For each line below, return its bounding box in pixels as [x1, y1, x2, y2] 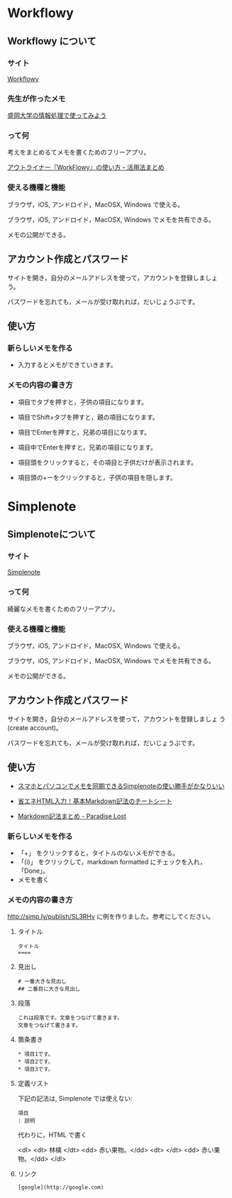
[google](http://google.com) [17, 1184, 104, 1191]
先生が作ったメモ [7, 94, 66, 104]
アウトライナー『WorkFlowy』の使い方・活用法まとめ [7, 163, 165, 172]
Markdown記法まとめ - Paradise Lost [17, 812, 126, 820]
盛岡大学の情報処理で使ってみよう [7, 111, 107, 120]
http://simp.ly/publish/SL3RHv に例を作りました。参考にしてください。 [7, 913, 215, 921]
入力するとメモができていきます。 [17, 361, 117, 369]
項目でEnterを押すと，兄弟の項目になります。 [17, 428, 151, 436]
